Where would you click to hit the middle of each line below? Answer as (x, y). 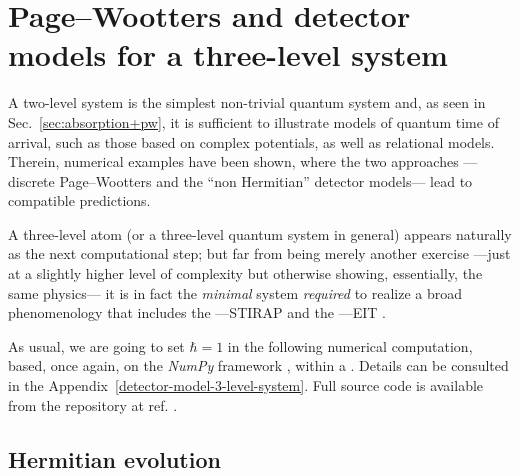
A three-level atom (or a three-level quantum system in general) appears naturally (260, 233)
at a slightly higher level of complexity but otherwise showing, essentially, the (245, 273)
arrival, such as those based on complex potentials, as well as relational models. (251, 141)
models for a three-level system (228, 54)
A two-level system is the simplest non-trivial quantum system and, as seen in (247, 102)
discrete (31, 180)
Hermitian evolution (114, 458)
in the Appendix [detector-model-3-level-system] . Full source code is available (246, 385)
